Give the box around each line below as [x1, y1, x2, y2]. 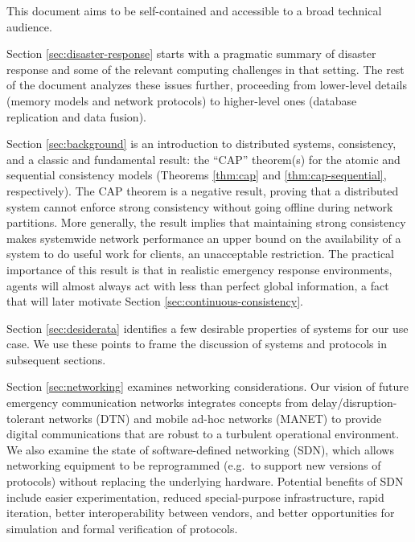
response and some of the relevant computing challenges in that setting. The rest [6, 60, 405, 77]
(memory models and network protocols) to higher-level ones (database [6, 92, 357, 109]
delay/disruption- [311, 394, 397, 411]
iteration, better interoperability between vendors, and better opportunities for [6, 504, 395, 521]
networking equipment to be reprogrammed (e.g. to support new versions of [6, 457, 381, 474]
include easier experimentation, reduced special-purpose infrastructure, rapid [6, 488, 384, 505]
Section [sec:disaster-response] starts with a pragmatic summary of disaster [6, 45, 376, 62]
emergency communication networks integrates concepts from [6, 394, 308, 411]
